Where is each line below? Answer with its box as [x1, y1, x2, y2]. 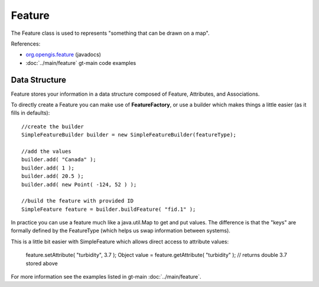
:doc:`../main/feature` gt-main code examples [25, 59, 136, 66]
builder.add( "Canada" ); [21, 156, 97, 163]
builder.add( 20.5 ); [21, 173, 84, 180]
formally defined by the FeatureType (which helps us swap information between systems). [11, 227, 230, 234]
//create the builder [21, 123, 84, 130]
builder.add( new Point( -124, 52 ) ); [21, 181, 137, 188]
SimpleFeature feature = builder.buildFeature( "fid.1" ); [21, 206, 196, 213]
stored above [25, 260, 58, 267]
